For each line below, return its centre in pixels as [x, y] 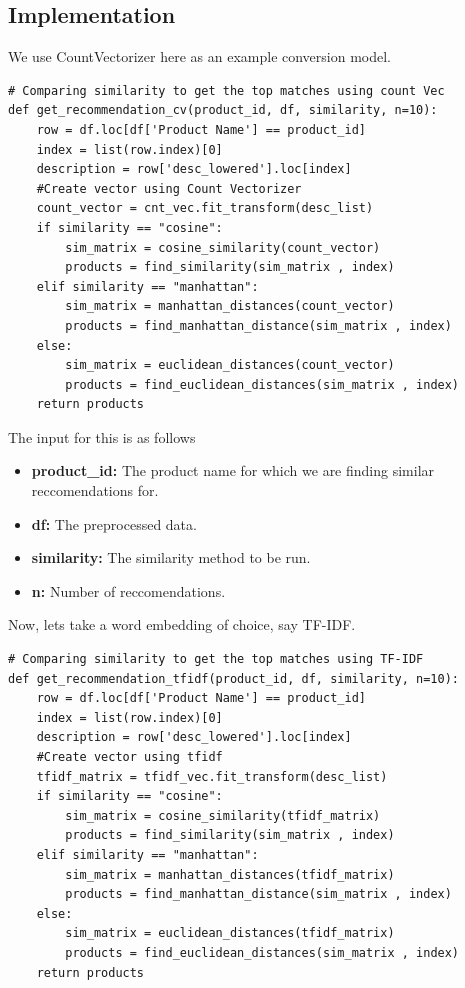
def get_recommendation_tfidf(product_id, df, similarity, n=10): [234, 678]
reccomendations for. [95, 490]
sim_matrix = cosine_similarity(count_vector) [223, 247]
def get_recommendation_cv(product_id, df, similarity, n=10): [223, 110]
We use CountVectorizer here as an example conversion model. [200, 56]
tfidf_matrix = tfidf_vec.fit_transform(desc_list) [212, 776]
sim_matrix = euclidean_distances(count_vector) [230, 365]
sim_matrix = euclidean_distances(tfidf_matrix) [230, 933]
